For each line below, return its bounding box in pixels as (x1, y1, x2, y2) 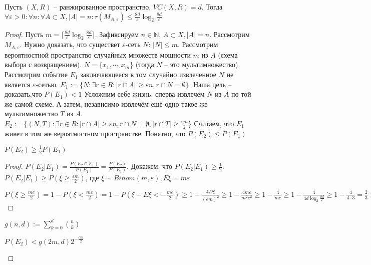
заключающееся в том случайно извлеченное (80, 69, 216, 80)
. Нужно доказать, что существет (20, 39, 120, 50)
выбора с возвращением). (5, 59, 82, 70)
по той (231, 89, 251, 99)
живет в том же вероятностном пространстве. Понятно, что (5, 128, 186, 138)
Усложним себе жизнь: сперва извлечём (84, 89, 205, 99)
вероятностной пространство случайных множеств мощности (5, 49, 191, 60)
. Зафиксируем (95, 29, 139, 39)
